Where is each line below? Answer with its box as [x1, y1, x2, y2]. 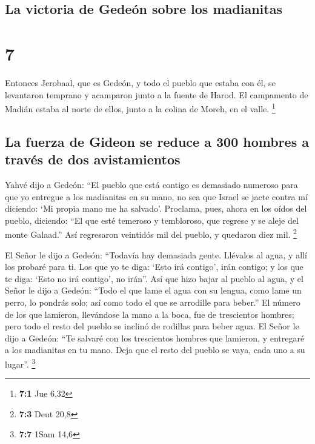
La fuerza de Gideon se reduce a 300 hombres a [5, 132, 309, 150]
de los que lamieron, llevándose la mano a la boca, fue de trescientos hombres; [5, 308, 294, 320]
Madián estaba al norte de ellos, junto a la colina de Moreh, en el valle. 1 [5, 101, 276, 115]
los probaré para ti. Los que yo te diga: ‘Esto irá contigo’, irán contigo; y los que [5, 260, 303, 273]
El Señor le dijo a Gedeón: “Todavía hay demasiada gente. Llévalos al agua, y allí [5, 248, 307, 261]
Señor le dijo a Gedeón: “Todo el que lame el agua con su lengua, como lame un [5, 284, 302, 297]
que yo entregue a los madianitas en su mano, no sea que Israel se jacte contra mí [5, 190, 308, 203]
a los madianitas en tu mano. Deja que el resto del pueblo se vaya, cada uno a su [5, 343, 305, 356]
